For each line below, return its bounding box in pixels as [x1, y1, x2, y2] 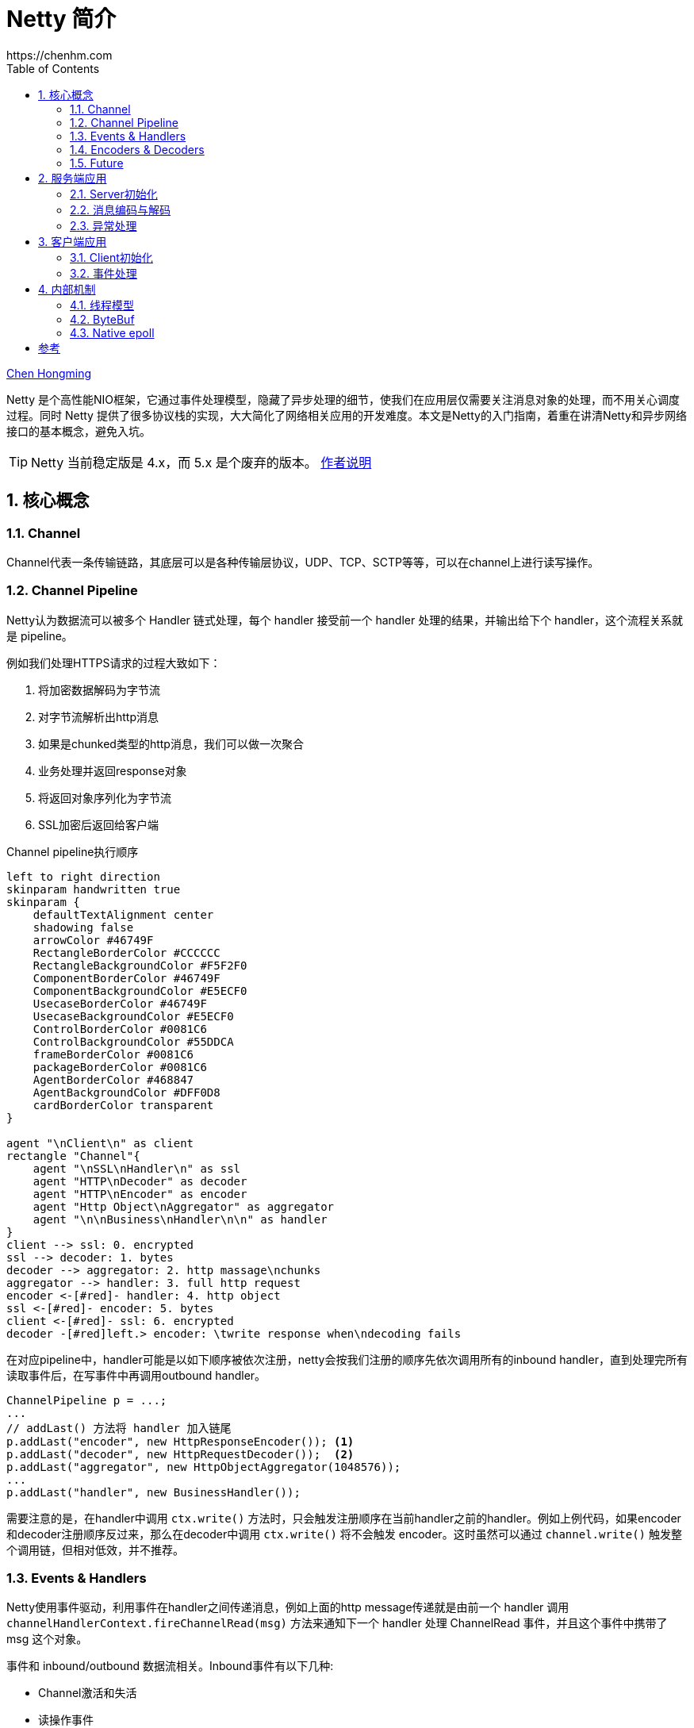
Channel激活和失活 [38, 1686, 137, 1700]
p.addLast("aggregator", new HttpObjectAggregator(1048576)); [6, 1460, 401, 1473]
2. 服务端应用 [38, 171, 107, 185]
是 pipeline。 [6, 628, 73, 643]
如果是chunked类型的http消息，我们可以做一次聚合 [38, 736, 304, 751]
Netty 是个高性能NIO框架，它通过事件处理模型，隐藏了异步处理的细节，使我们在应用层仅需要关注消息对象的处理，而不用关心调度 [6, 392, 680, 406]
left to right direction [6, 870, 160, 883]
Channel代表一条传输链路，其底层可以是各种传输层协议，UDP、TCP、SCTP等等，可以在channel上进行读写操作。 [6, 555, 600, 569]
